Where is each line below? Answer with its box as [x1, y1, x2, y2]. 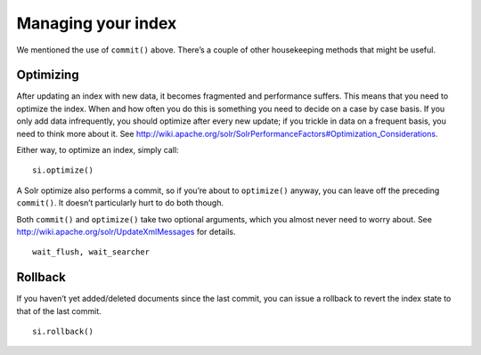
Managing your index [16, 13, 177, 33]
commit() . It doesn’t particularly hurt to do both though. [16, 198, 224, 208]
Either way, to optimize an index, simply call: [16, 145, 179, 156]
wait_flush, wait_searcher [32, 247, 151, 257]
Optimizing [16, 68, 79, 83]
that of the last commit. [16, 305, 102, 316]
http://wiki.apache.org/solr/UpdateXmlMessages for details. [16, 226, 236, 237]
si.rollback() [32, 327, 94, 337]
